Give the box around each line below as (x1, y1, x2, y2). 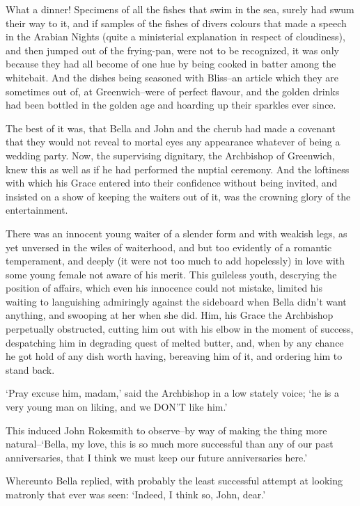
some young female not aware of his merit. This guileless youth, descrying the (6, 267, 337, 281)
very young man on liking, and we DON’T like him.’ (6, 400, 228, 414)
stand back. (6, 362, 55, 377)
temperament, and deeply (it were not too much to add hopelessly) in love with (6, 253, 345, 268)
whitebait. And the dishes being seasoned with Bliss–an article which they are (6, 70, 338, 84)
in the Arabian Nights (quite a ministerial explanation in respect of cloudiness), (6, 29, 345, 44)
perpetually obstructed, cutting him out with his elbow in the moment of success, (6, 322, 354, 336)
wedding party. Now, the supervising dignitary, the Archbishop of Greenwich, (6, 148, 335, 162)
